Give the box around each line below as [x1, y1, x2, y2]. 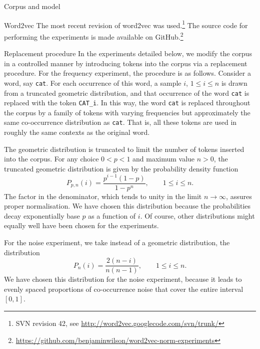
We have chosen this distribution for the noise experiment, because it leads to [4, 274, 242, 284]
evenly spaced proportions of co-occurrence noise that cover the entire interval [4, 283, 243, 294]
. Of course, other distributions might [140, 210, 255, 221]
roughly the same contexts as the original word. [4, 127, 150, 137]
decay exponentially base [4, 210, 80, 221]
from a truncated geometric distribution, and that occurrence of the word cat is [4, 87, 249, 98]
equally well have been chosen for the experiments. [4, 220, 159, 231]
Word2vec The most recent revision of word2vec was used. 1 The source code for [4, 18, 248, 30]
